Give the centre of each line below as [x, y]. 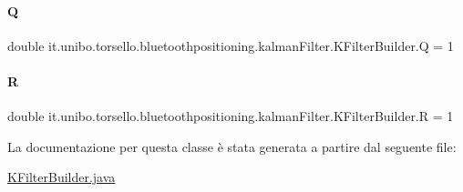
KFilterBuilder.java [62, 177]
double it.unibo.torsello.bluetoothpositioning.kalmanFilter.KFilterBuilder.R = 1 [231, 116]
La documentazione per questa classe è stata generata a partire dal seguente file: [232, 146]
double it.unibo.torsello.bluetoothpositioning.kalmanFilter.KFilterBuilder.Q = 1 [231, 45]
